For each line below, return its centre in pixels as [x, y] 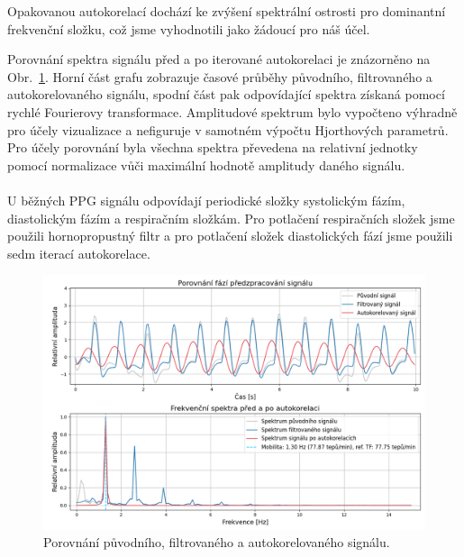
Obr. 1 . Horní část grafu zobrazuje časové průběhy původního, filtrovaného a [220, 76]
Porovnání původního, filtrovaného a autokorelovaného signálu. [217, 542]
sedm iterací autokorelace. [79, 253]
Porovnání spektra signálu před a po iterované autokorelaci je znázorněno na [219, 59]
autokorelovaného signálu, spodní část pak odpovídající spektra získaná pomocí [226, 94]
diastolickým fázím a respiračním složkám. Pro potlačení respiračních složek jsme [231, 218]
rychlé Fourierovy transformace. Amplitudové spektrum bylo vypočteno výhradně [232, 111]
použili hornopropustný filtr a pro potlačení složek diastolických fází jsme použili [230, 236]
